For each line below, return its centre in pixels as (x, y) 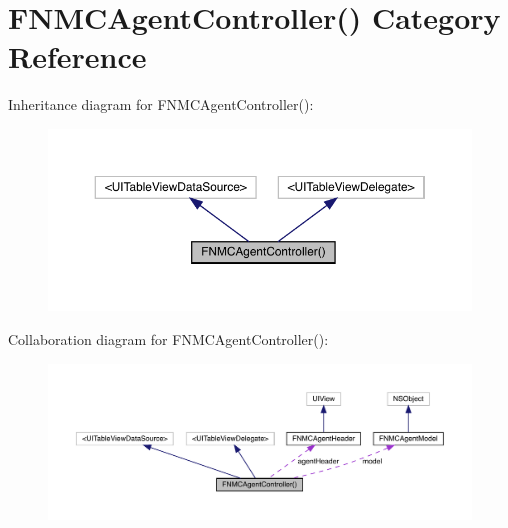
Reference (77, 56)
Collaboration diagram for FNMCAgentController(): (168, 338)
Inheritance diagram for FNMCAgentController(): (161, 104)
